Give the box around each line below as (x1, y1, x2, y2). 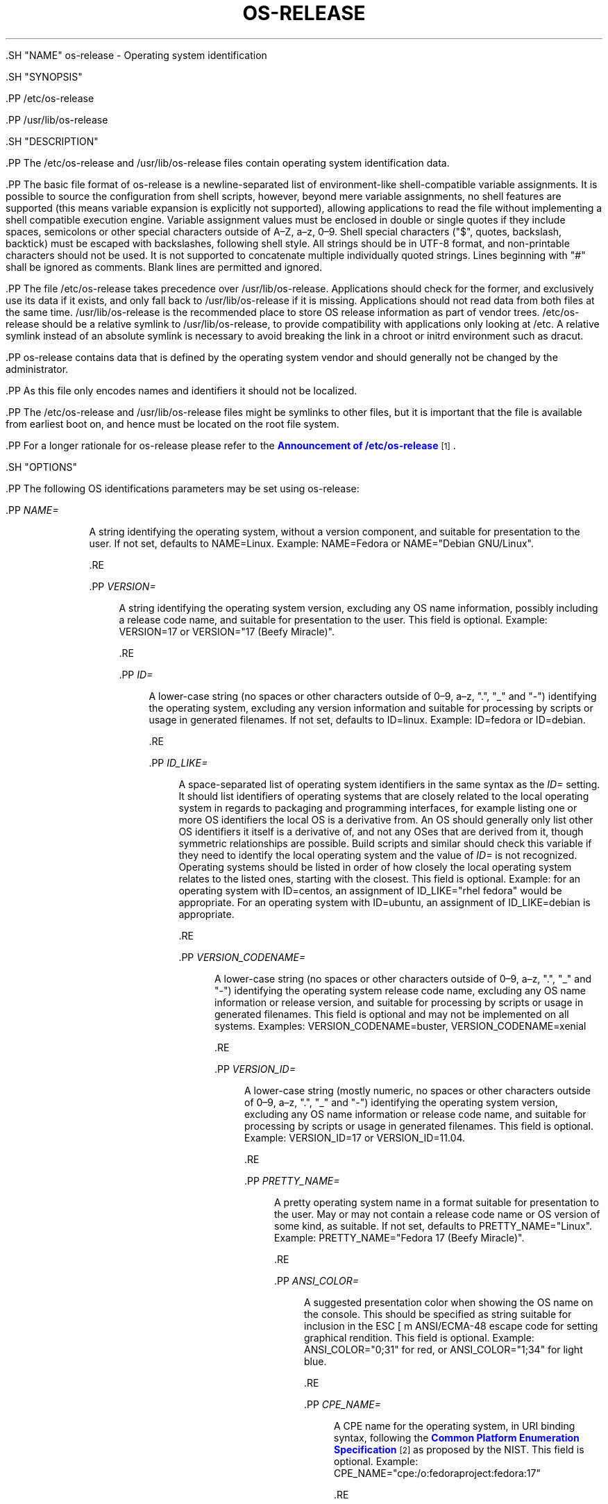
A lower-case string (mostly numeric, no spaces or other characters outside (244, 1084, 591, 1096)
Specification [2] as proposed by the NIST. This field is (334, 1443, 584, 1455)
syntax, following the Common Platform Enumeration (334, 1431, 580, 1444)
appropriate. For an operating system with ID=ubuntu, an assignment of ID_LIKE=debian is (178, 896, 591, 908)
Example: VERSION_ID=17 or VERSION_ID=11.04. (244, 1131, 466, 1144)
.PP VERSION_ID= (214, 1062, 296, 1075)
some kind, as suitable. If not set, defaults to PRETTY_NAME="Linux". (274, 1219, 593, 1232)
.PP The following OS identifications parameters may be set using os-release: (6, 482, 360, 494)
